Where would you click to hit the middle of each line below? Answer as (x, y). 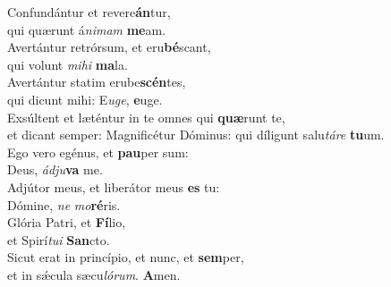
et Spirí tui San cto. (59, 239)
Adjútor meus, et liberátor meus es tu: (114, 186)
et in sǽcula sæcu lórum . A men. (94, 274)
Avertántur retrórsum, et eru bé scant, (109, 47)
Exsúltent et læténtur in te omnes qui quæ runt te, (146, 117)
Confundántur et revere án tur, (89, 12)
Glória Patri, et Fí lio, (67, 222)
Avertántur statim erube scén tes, (97, 82)
